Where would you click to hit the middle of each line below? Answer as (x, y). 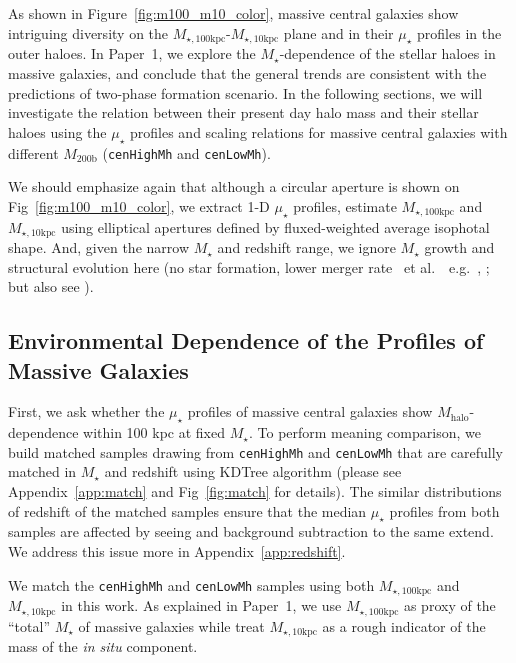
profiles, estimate (345, 205)
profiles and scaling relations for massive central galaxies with (319, 131)
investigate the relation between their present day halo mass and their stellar (243, 112)
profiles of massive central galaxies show (310, 411)
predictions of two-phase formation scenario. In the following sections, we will (245, 92)
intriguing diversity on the (88, 32)
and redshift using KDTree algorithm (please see (253, 471)
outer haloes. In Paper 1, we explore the (132, 53)
